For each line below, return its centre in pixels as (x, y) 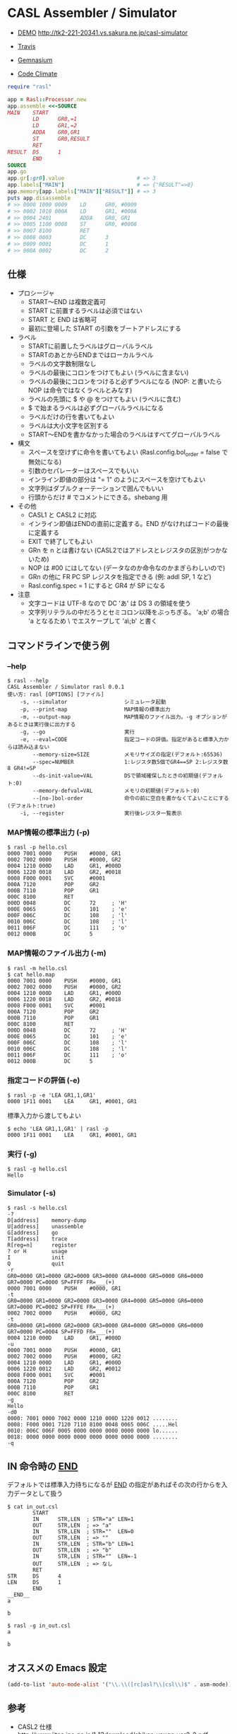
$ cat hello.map (31, 974)
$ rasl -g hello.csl (38, 1169)
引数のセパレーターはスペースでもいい (83, 471)
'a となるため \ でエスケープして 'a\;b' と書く (92, 621)
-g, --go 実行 (78, 732)
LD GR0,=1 (55, 119)
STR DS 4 (34, 1576)
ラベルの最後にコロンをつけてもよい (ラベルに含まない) (108, 372)
